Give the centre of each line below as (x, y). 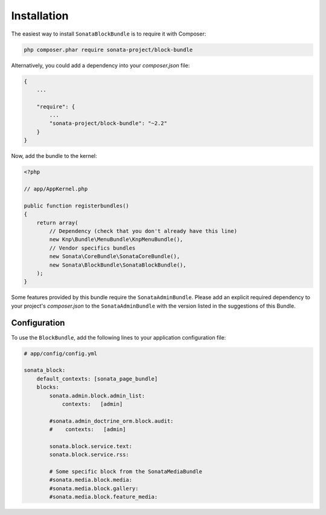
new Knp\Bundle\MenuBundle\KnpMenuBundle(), (116, 239)
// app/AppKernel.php (56, 189)
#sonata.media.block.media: (91, 480)
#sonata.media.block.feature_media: (104, 497)
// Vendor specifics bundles (92, 248)
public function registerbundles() (76, 206)
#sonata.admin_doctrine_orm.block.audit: (111, 421)
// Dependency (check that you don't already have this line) (143, 231)
